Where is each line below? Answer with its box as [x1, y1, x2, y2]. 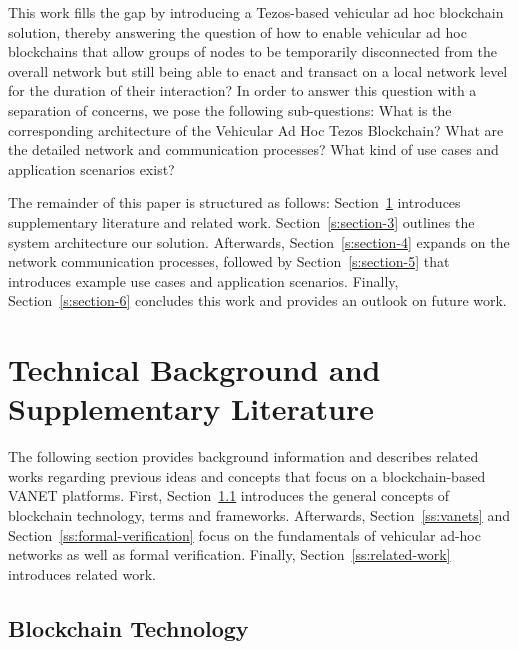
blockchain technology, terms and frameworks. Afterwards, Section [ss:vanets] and [8, 505, 510, 525]
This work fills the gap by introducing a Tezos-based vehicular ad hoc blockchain [8, 2, 504, 22]
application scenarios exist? [8, 158, 175, 179]
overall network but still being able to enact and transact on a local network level [8, 60, 508, 81]
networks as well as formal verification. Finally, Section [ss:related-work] [8, 544, 451, 565]
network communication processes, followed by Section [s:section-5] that [8, 251, 450, 272]
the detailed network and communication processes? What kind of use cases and [8, 139, 499, 160]
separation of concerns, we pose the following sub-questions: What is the [8, 99, 452, 120]
